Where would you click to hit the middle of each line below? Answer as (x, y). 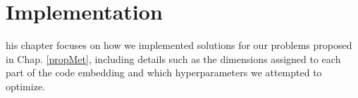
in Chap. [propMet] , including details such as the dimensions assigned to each (173, 58)
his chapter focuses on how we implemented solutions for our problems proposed (179, 45)
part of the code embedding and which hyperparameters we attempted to (164, 72)
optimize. (25, 86)
